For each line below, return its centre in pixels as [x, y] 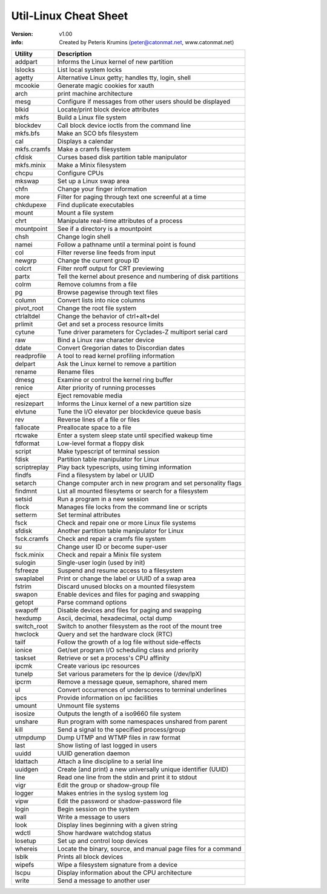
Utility [24, 54]
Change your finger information [102, 189]
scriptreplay [32, 468]
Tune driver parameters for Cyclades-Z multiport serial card [143, 332]
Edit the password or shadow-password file [119, 801]
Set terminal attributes [89, 515]
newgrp [26, 260]
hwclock [27, 634]
